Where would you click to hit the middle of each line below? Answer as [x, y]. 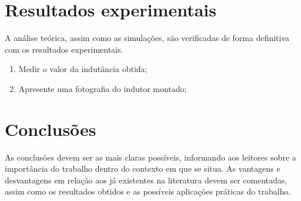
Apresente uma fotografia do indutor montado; [103, 88]
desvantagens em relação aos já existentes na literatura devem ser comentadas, [146, 180]
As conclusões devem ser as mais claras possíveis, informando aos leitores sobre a [150, 157]
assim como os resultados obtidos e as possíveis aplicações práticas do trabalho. [148, 191]
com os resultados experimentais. [64, 49]
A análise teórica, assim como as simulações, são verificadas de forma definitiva [147, 38]
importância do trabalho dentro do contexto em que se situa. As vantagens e [143, 168]
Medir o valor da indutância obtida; [83, 69]
